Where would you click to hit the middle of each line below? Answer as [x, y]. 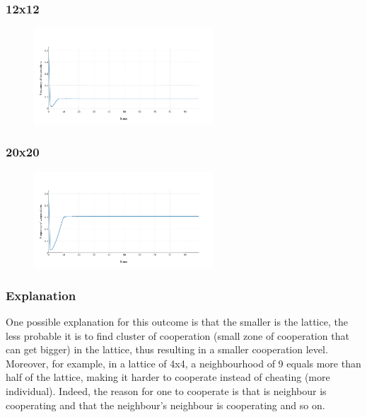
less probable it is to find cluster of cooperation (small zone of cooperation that [177, 335]
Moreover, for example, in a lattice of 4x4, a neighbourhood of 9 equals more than [183, 363]
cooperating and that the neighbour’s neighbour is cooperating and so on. [165, 405]
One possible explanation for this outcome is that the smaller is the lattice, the [177, 321]
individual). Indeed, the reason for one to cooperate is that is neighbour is [166, 390]
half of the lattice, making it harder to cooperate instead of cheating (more [168, 377]
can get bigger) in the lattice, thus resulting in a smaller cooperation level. [167, 349]
